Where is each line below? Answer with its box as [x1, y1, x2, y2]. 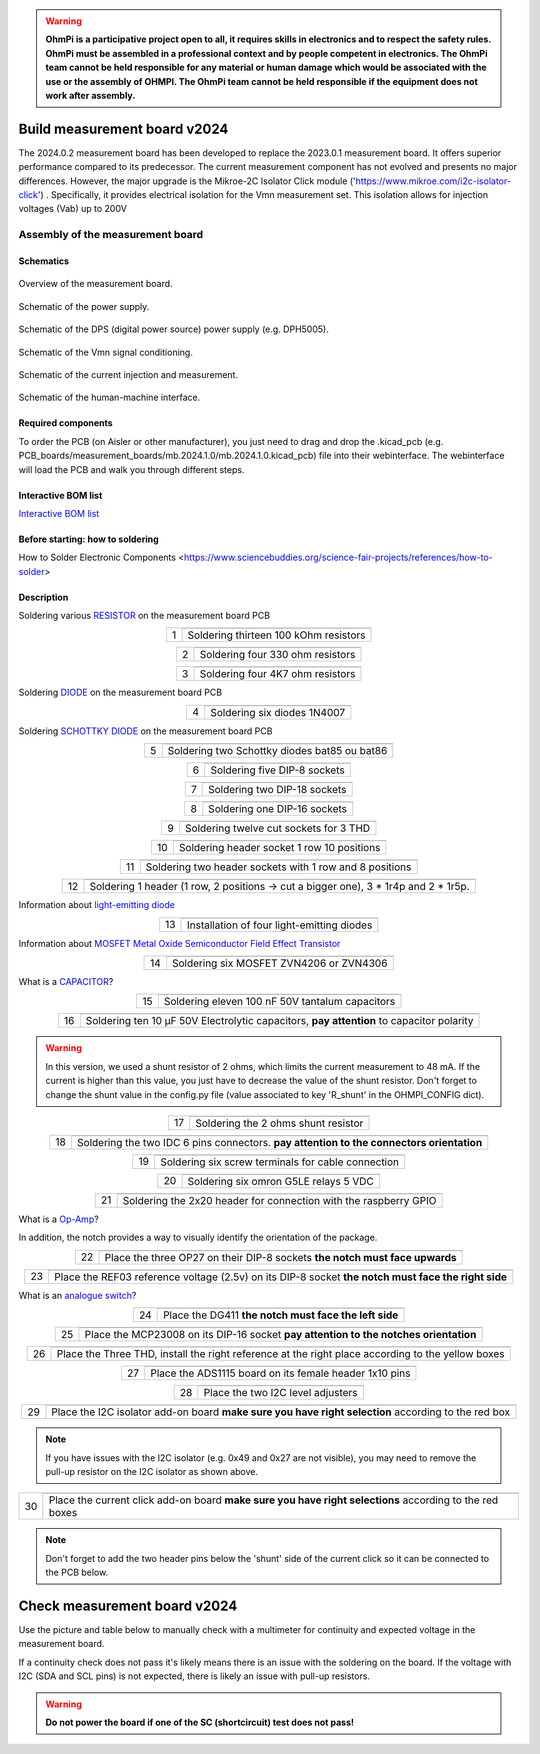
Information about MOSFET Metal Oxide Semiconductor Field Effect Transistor [18, 937, 341, 949]
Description [18, 591, 69, 603]
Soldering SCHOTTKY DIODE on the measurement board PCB [18, 725, 273, 737]
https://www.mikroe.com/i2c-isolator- [355, 175, 512, 187]
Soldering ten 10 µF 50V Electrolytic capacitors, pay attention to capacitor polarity [85, 1014, 474, 1028]
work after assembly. [45, 89, 136, 101]
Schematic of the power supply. [18, 300, 150, 312]
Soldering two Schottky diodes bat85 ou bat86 [167, 744, 388, 758]
